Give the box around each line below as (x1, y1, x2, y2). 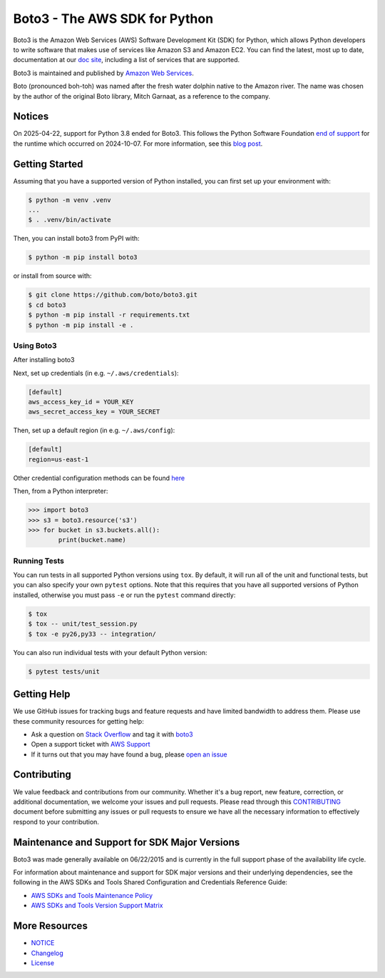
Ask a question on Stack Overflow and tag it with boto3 (31, 729, 193, 739)
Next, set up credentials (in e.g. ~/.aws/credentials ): (13, 369, 179, 377)
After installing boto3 (13, 356, 75, 364)
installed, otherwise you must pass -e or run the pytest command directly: (13, 590, 236, 599)
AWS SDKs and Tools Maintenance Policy (31, 891, 153, 899)
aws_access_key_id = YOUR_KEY (28, 398, 134, 406)
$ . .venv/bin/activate (28, 216, 112, 224)
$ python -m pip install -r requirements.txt (28, 311, 190, 319)
